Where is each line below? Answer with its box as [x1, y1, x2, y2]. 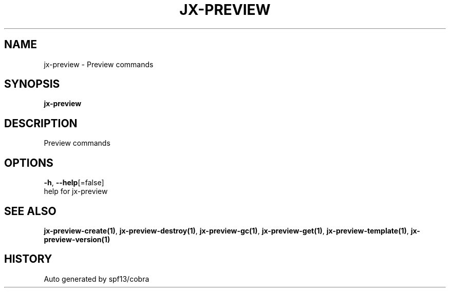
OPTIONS [4, 156, 53, 169]
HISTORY [4, 252, 52, 266]
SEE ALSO [4, 204, 57, 218]
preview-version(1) [44, 235, 110, 244]
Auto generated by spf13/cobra [44, 274, 149, 283]
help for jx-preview [44, 187, 108, 196]
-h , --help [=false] [44, 178, 104, 187]
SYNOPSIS [4, 77, 60, 91]
